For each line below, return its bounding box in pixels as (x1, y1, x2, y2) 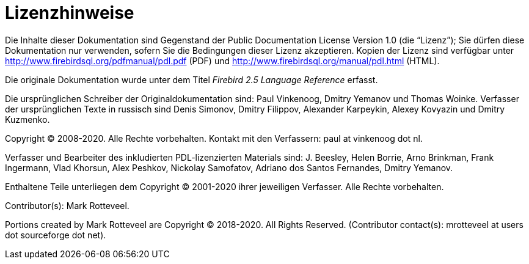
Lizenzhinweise (5, 2, 134, 23)
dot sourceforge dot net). (5, 229, 106, 240)
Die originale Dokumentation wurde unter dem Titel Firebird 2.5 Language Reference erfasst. (5, 74, 378, 85)
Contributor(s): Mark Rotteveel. (5, 200, 130, 211)
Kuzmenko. (5, 114, 50, 125)
